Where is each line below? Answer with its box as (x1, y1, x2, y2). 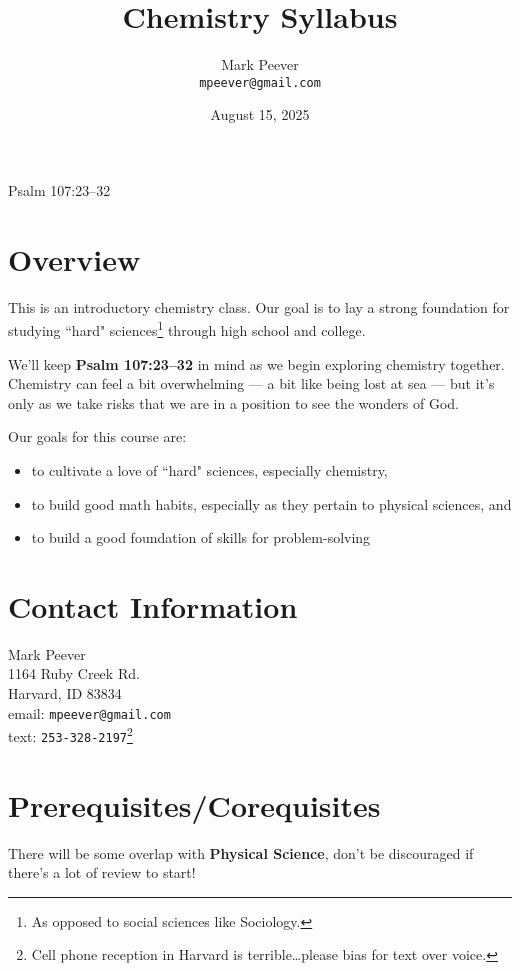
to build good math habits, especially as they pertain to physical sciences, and (31, 493, 512, 514)
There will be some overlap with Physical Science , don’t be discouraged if (8, 842, 474, 863)
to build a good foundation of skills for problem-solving (31, 527, 371, 548)
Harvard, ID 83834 (8, 683, 122, 703)
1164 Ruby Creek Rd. (8, 663, 140, 684)
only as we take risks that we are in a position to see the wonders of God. (8, 392, 459, 413)
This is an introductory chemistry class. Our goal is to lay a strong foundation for (8, 296, 510, 317)
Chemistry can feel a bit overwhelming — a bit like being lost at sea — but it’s (8, 373, 495, 394)
